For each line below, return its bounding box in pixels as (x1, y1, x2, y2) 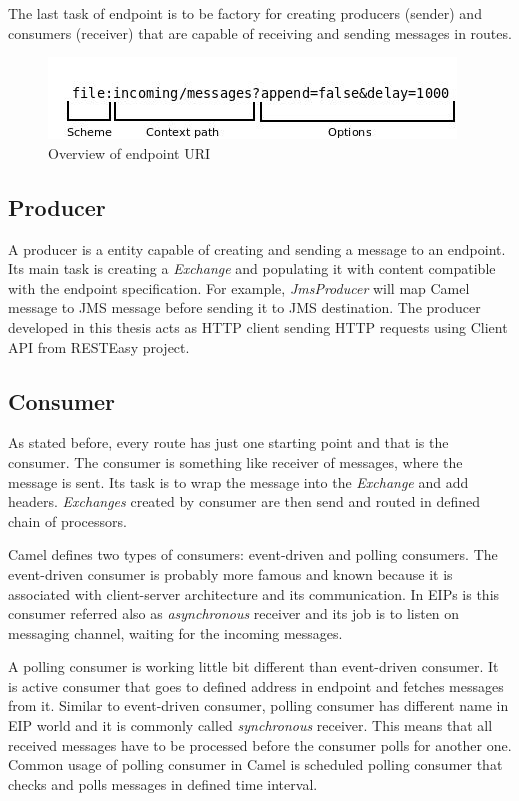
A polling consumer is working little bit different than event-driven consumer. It (8, 656, 499, 677)
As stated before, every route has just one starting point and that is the (8, 432, 449, 453)
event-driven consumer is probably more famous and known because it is (8, 563, 453, 584)
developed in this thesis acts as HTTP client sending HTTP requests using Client (8, 316, 508, 337)
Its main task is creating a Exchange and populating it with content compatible (8, 258, 496, 279)
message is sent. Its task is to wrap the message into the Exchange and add (8, 471, 469, 492)
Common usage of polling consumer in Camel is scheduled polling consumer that (8, 754, 503, 775)
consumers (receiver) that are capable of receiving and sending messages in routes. (8, 22, 512, 43)
